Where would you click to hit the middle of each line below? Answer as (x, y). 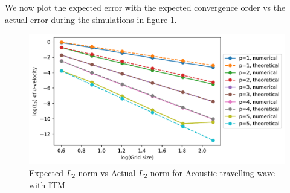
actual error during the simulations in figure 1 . (91, 19)
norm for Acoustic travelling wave (213, 172)
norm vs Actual (107, 172)
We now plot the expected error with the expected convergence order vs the (145, 7)
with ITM (47, 184)
